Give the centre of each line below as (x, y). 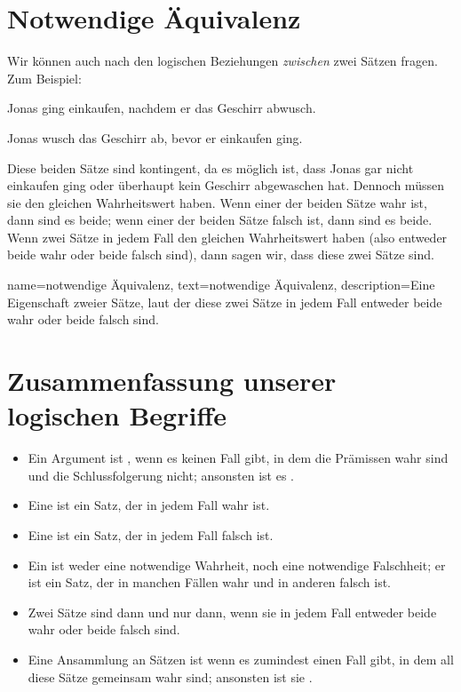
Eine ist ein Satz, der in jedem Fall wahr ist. (149, 505)
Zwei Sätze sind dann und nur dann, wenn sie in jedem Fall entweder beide (232, 612)
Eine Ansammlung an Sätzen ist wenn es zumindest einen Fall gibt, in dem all (241, 659)
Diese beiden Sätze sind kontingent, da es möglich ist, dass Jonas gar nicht (211, 167)
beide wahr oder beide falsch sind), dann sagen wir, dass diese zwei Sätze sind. (221, 255)
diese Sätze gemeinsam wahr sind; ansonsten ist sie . (170, 676)
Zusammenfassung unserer (172, 381)
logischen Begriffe (117, 415)
